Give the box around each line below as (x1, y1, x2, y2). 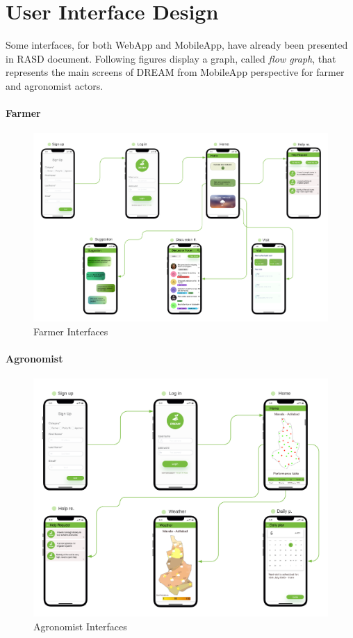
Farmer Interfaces (33, 324, 108, 338)
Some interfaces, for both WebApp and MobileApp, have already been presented (6, 38, 348, 52)
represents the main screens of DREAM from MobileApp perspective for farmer (6, 65, 345, 79)
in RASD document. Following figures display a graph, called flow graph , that (6, 51, 336, 65)
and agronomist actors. (6, 78, 104, 93)
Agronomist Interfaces (33, 619, 127, 633)
